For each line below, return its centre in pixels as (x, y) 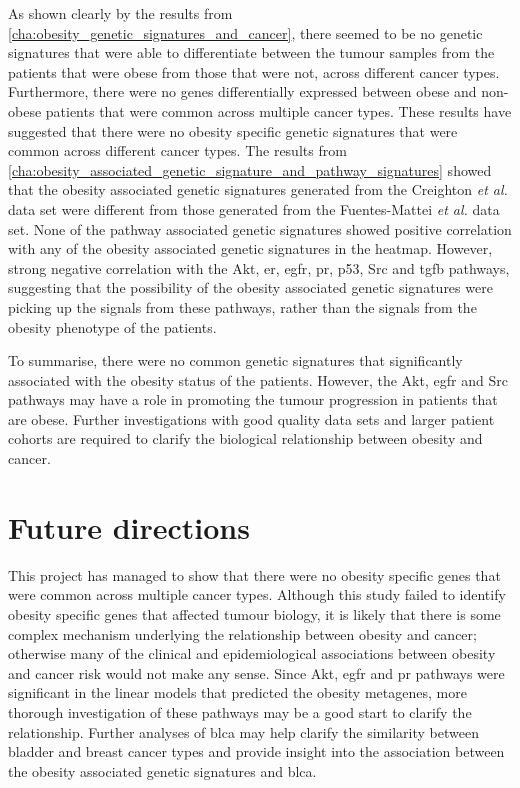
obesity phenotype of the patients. (112, 326)
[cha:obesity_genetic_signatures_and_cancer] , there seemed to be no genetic (245, 32)
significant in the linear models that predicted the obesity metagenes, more (237, 692)
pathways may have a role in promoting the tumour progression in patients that (253, 399)
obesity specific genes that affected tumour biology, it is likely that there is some (254, 613)
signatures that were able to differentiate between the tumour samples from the (251, 52)
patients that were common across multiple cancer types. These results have (278, 110)
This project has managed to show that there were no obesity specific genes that (254, 574)
